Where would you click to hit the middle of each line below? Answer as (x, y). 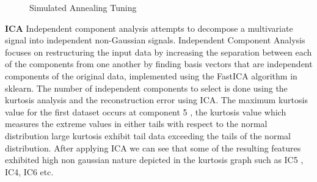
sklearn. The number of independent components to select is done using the (146, 88)
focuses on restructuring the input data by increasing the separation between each (158, 52)
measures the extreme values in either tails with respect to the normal (136, 124)
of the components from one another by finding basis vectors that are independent (159, 64)
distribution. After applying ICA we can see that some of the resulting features (153, 147)
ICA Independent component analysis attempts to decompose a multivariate (149, 28)
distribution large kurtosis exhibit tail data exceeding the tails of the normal (148, 135)
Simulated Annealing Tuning (83, 7)
